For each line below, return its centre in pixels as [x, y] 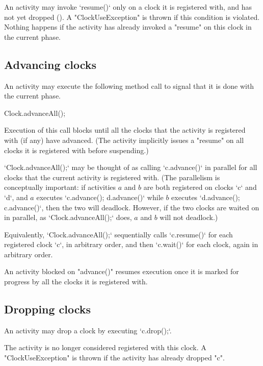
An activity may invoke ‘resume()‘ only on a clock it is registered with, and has [128, 7]
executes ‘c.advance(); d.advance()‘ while [100, 197]
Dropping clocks [48, 309]
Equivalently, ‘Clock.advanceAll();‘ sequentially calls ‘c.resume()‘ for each [119, 234]
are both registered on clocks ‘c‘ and [200, 187]
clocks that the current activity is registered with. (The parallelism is [112, 177]
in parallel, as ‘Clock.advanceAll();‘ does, [68, 217]
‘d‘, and [16, 197]
